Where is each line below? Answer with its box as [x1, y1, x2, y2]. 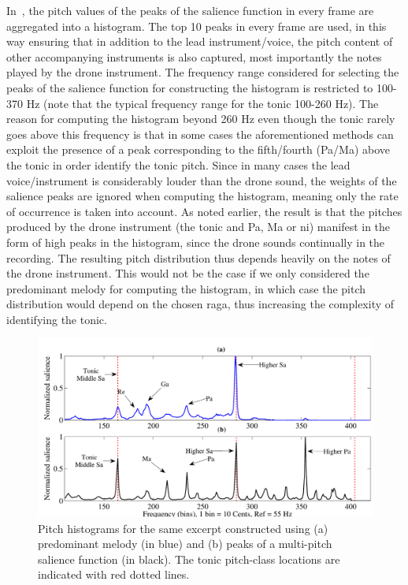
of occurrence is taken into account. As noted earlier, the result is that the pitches [6, 203, 402, 219]
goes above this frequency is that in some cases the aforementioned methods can [6, 125, 394, 142]
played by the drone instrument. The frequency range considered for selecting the [6, 64, 399, 80]
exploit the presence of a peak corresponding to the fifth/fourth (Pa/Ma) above [6, 141, 391, 158]
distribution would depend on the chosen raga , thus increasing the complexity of [6, 296, 395, 312]
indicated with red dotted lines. [38, 566, 190, 583]
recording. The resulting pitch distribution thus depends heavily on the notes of [6, 249, 391, 266]
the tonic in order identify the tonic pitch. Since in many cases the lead [6, 156, 351, 173]
